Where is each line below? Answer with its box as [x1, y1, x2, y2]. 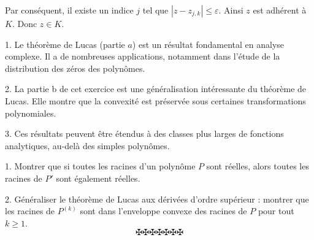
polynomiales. [5, 106, 56, 119]
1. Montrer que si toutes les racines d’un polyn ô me [5, 160, 196, 172]
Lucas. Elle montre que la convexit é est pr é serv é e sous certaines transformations [5, 94, 306, 107]
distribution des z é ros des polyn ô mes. [5, 61, 145, 74]
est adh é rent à [253, 4, 307, 16]
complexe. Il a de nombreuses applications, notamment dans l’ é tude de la [5, 50, 280, 63]
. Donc [12, 17, 37, 29]
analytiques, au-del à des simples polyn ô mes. [5, 139, 170, 152]
